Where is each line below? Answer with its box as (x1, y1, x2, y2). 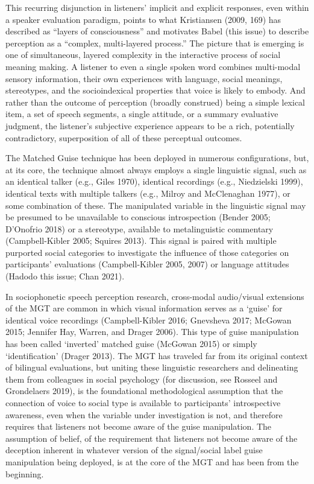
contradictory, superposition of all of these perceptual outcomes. (5, 131, 242, 144)
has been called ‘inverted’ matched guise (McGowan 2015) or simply (5, 337, 257, 350)
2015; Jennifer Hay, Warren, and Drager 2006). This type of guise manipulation (5, 325, 299, 338)
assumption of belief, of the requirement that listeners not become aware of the (5, 431, 298, 444)
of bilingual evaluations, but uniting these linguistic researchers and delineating (5, 361, 298, 374)
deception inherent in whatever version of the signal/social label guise (5, 444, 263, 456)
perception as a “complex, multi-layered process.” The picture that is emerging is (5, 36, 304, 49)
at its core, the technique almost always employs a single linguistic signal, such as (5, 163, 307, 176)
